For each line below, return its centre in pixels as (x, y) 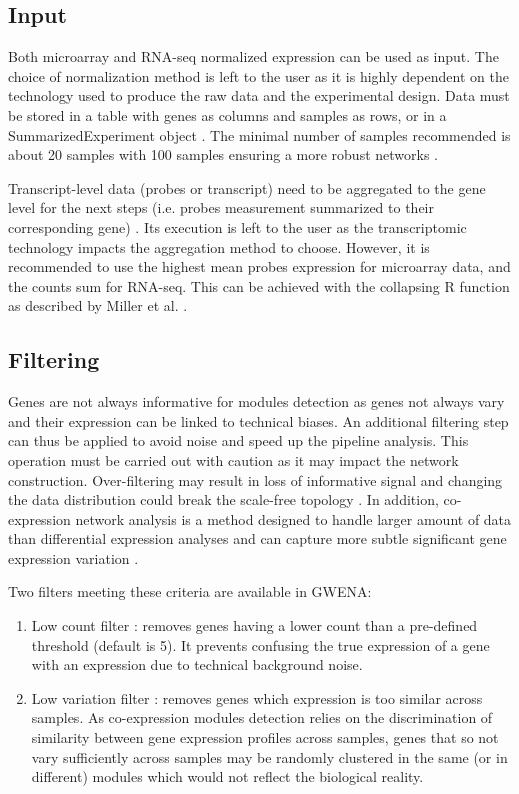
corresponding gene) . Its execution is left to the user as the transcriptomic (237, 226)
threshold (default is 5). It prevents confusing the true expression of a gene (260, 644)
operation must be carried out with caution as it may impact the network (233, 459)
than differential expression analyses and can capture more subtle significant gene (257, 538)
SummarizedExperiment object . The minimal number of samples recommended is (259, 134)
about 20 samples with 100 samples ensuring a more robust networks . (223, 154)
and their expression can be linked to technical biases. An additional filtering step (258, 420)
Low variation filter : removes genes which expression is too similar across (257, 697)
